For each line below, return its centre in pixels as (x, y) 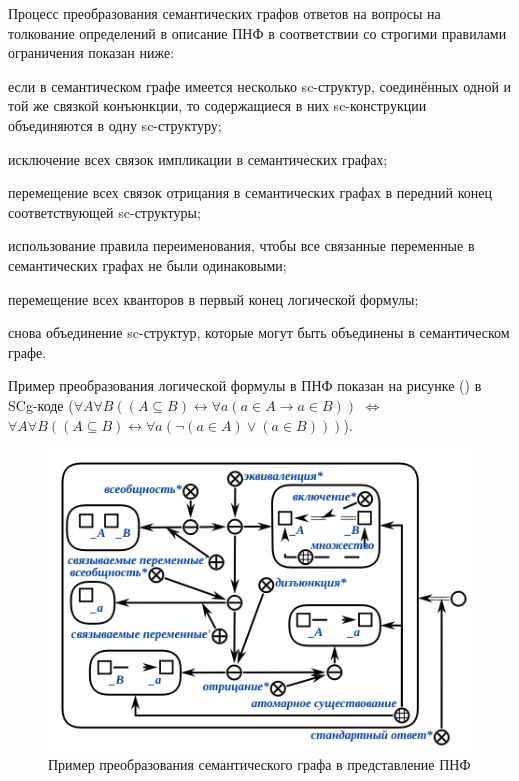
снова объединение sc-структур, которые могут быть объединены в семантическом (259, 332)
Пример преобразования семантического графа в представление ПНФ (259, 764)
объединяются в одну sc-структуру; (115, 124)
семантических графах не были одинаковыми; (147, 264)
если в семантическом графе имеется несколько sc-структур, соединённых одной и (260, 85)
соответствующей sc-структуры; (104, 211)
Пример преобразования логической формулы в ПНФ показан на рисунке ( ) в (245, 385)
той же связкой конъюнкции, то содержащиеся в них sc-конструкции (217, 105)
